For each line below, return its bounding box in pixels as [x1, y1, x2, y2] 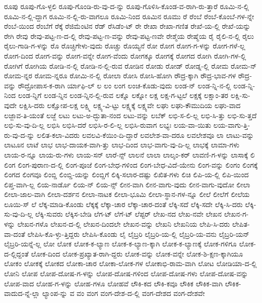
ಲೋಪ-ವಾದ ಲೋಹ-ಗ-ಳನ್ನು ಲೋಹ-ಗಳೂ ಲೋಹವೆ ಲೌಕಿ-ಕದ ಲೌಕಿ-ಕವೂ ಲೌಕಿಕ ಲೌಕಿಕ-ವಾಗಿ [4, 278, 223, 288]
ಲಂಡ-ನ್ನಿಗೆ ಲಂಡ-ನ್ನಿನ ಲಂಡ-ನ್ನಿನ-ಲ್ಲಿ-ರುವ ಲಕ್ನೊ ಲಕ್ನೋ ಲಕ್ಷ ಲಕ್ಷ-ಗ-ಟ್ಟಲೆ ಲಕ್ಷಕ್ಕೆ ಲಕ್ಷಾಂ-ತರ [18, 90, 229, 100]
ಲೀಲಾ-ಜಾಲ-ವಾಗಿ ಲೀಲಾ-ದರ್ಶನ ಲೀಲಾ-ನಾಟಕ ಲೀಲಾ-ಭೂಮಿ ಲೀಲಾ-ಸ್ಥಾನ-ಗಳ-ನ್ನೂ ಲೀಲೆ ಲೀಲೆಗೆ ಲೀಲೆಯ [4, 189, 250, 199]
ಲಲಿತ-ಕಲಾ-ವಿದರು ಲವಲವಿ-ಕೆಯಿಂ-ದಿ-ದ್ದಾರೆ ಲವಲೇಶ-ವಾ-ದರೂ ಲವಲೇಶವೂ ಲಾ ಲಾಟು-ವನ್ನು [37, 129, 254, 140]
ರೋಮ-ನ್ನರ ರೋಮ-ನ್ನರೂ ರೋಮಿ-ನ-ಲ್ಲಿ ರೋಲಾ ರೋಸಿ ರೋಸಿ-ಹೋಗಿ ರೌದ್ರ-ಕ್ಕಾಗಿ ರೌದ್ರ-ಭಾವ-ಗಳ [4, 70, 236, 81]
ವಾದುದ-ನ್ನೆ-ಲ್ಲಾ [4, 288, 40, 298]
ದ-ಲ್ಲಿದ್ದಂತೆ [4, 248, 29, 259]
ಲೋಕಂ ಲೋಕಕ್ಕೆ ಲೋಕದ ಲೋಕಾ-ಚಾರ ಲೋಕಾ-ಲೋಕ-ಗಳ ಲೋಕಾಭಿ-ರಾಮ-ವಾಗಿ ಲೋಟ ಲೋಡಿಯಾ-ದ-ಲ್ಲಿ [4, 258, 257, 269]
